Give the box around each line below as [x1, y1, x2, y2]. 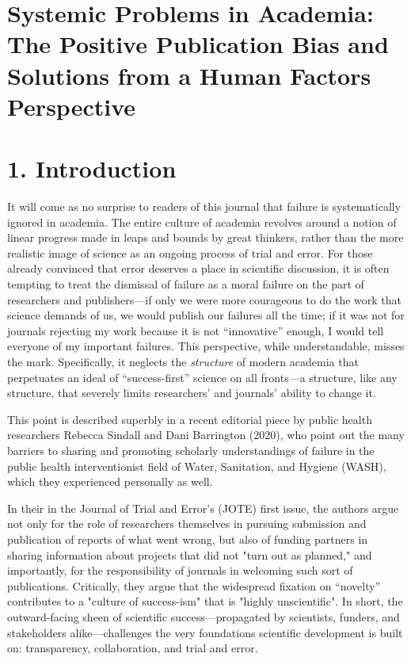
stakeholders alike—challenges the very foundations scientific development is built [7, 624, 403, 640]
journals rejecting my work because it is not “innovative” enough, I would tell [7, 322, 384, 338]
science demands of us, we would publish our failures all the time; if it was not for [7, 307, 405, 323]
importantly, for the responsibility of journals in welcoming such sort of [7, 562, 353, 579]
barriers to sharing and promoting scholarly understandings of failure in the [7, 441, 375, 458]
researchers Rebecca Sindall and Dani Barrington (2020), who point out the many [7, 426, 405, 443]
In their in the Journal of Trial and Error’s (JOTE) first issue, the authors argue [7, 499, 399, 516]
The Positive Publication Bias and [7, 28, 389, 60]
